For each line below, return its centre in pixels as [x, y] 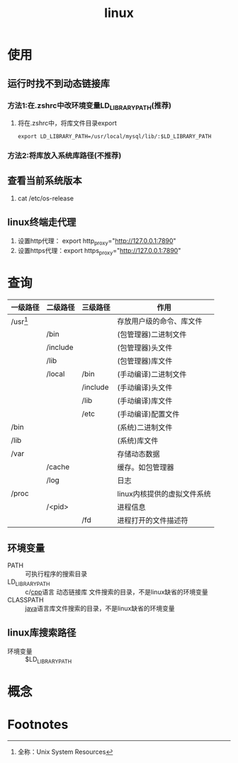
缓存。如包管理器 [146, 468]
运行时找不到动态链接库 [58, 83]
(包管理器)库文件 [145, 361]
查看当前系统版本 [45, 181]
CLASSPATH [25, 599]
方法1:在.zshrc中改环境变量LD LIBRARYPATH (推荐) [90, 106]
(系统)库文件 [138, 441]
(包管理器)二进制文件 [152, 334]
